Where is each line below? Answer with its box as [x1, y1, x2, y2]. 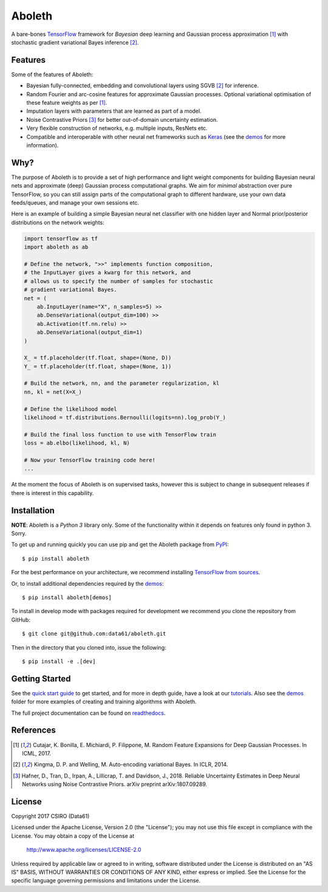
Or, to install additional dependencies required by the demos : [11, 580, 164, 587]
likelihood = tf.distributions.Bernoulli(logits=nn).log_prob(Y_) [24, 414, 226, 421]
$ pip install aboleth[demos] [22, 594, 112, 601]
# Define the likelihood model [24, 406, 118, 412]
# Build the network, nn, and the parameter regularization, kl [24, 380, 220, 387]
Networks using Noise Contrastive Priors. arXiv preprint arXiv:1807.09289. [22, 781, 208, 788]
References [11, 725, 56, 736]
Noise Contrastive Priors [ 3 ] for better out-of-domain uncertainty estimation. [26, 116, 218, 123]
